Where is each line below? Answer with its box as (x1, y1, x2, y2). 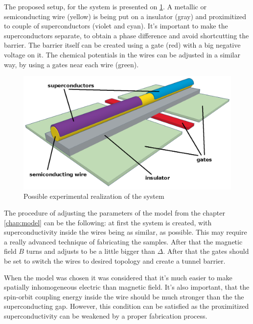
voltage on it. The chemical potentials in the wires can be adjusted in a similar (4, 49, 240, 59)
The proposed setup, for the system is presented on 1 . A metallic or (4, 1, 207, 11)
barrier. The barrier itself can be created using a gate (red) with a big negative (4, 40, 241, 50)
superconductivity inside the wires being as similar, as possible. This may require (4, 227, 247, 237)
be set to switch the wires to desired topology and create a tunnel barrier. (4, 255, 226, 266)
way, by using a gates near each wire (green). (4, 59, 139, 69)
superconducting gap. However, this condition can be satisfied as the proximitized (4, 301, 249, 311)
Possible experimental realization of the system (23, 191, 164, 201)
